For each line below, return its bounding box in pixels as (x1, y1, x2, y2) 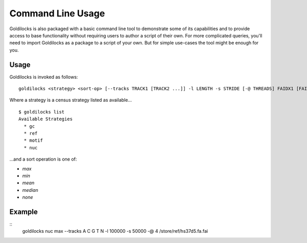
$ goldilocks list (18, 109, 65, 115)
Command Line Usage (9, 8, 105, 19)
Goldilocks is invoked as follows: (9, 74, 78, 80)
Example (9, 207, 38, 216)
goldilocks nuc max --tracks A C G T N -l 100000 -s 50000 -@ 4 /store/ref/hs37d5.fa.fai (22, 228, 208, 234)
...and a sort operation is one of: (9, 156, 77, 162)
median (22, 187, 38, 193)
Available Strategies (18, 116, 73, 122)
